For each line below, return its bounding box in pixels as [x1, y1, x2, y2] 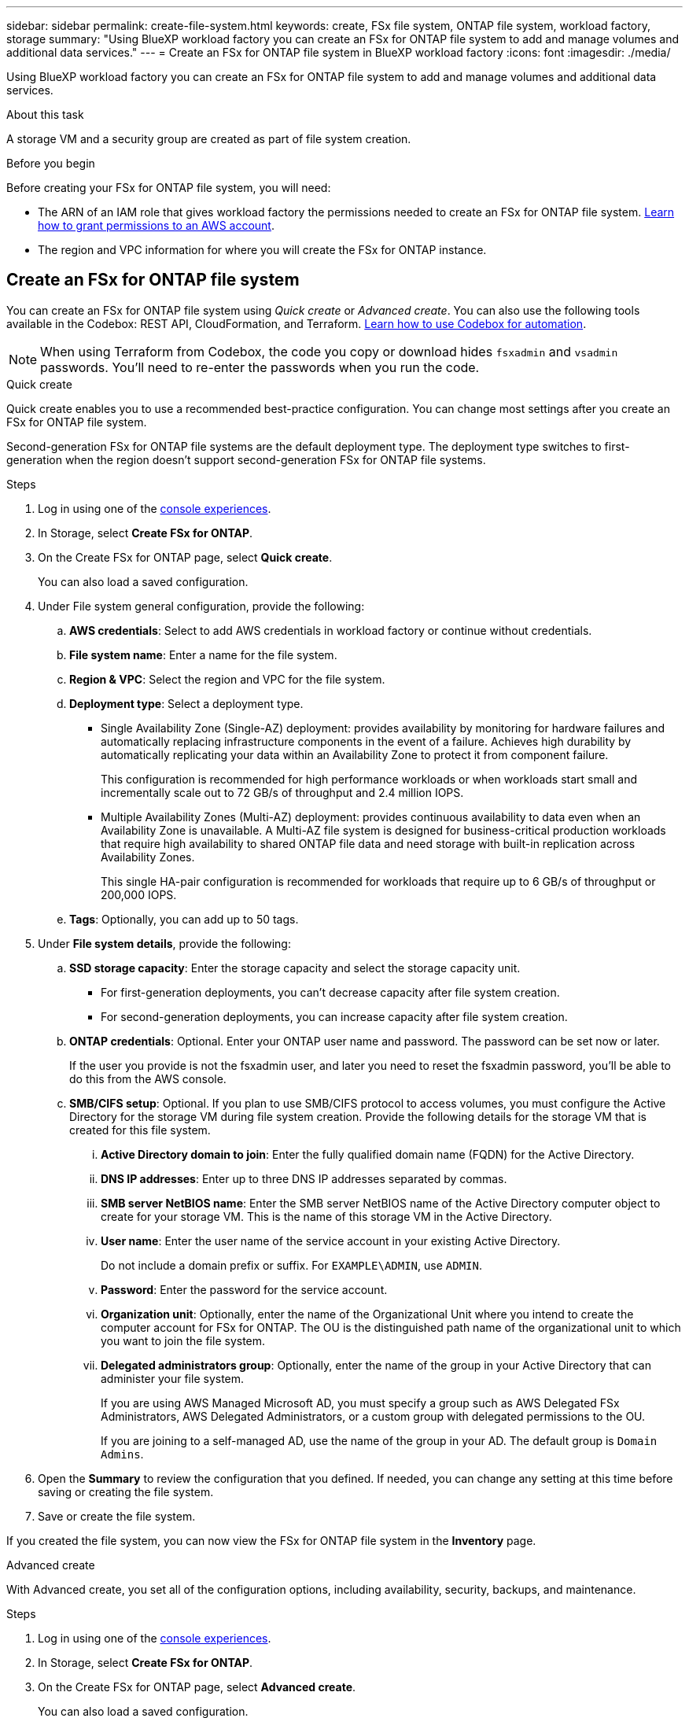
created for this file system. [69, 1123, 211, 1137]
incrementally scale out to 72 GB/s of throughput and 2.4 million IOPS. [101, 785, 464, 799]
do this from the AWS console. [69, 1071, 227, 1086]
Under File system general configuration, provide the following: [38, 599, 365, 613]
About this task [6, 108, 84, 121]
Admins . [101, 1447, 144, 1461]
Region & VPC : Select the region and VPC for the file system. [69, 672, 385, 686]
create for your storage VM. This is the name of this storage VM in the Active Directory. [101, 1209, 552, 1223]
